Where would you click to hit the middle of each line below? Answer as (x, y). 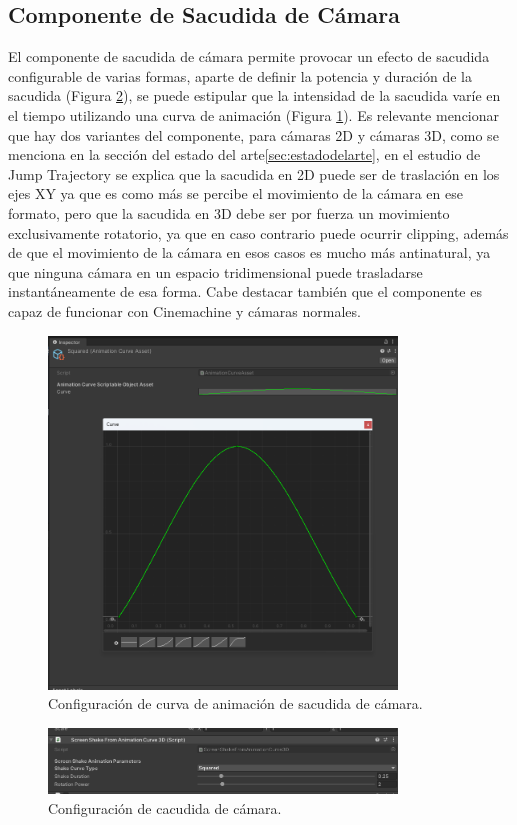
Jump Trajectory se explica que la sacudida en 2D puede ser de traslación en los (254, 173)
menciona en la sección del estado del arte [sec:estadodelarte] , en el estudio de (244, 154)
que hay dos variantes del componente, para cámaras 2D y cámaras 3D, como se (253, 134)
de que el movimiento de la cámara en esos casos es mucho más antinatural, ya (249, 252)
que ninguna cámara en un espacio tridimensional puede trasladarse (215, 271)
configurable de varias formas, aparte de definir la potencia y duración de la (240, 75)
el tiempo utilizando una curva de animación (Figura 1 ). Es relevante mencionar (254, 114)
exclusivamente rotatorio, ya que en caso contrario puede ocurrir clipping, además (258, 232)
